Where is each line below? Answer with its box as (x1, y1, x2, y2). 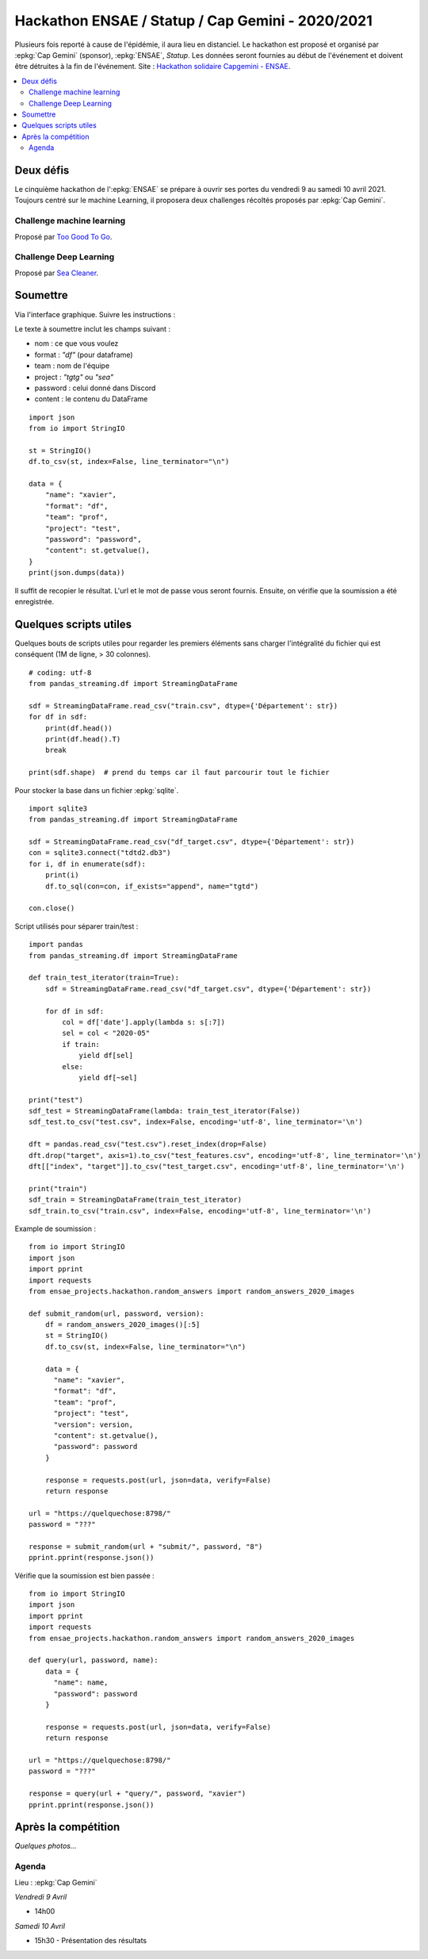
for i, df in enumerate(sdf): (29, 859, 147, 868)
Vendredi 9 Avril (14, 1892, 67, 1901)
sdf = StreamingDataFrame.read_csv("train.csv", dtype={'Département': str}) (29, 701, 338, 710)
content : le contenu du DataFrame (34, 394, 148, 404)
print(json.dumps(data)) (29, 568, 125, 577)
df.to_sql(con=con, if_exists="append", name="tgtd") (44, 881, 259, 891)
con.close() (29, 904, 75, 913)
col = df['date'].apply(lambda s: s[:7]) (62, 1018, 226, 1026)
